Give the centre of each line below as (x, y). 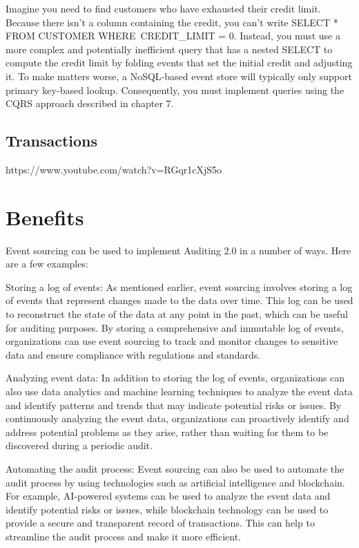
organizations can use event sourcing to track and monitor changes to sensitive (172, 341)
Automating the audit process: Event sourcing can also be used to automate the (175, 468)
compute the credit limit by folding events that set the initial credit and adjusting (179, 63)
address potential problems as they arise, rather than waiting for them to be (167, 432)
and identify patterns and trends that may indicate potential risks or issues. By (174, 405)
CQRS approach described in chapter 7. (90, 103)
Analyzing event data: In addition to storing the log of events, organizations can (175, 378)
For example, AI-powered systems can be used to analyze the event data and (168, 496)
